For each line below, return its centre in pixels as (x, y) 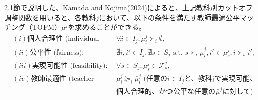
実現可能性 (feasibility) (69, 65)
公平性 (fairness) (56, 52)
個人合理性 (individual (63, 39)
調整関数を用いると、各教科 (50, 17)
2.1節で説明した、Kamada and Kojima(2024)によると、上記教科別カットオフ (128, 7)
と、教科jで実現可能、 (220, 79)
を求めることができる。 (107, 27)
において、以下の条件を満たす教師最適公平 (169, 17)
